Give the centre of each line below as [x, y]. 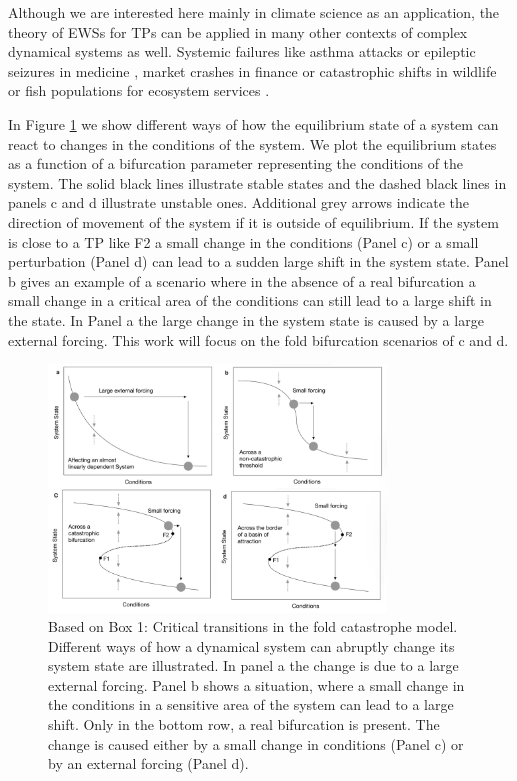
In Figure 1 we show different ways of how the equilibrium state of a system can [253, 123]
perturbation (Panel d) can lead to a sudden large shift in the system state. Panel [258, 261]
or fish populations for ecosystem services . [139, 90]
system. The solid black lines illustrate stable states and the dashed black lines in [257, 182]
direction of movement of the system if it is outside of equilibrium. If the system [253, 221]
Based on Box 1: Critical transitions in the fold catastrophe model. [253, 626]
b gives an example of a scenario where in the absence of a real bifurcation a [242, 280]
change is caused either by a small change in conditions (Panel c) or [256, 743]
